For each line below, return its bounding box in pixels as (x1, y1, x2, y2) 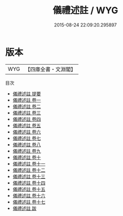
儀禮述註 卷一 (12, 97, 41, 103)
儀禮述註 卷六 (12, 128, 41, 135)
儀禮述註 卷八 (12, 141, 41, 148)
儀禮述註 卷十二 (12, 167, 46, 173)
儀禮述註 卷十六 (12, 192, 46, 199)
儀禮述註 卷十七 (12, 199, 46, 205)
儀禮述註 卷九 (12, 148, 41, 154)
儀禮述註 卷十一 (12, 160, 46, 167)
